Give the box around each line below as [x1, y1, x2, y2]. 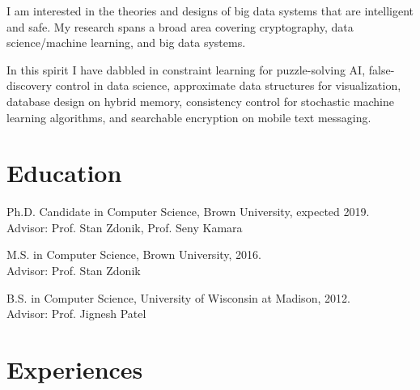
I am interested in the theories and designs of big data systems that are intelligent [6, 2, 414, 19]
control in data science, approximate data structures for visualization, [55, 77, 401, 94]
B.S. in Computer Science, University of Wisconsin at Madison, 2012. [6, 289, 350, 306]
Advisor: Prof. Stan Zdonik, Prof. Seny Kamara [6, 218, 243, 235]
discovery [6, 77, 53, 94]
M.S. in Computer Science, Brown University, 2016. [6, 246, 262, 263]
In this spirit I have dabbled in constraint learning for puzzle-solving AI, [6, 61, 366, 78]
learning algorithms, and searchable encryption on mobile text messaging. [6, 108, 371, 125]
